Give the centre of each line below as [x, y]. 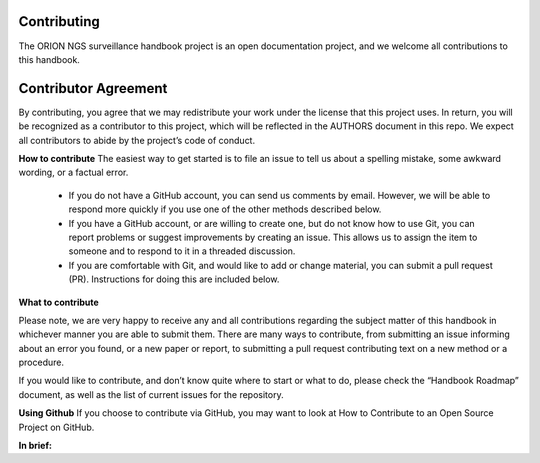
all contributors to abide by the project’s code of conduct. [136, 140]
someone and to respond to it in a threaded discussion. [182, 251]
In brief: [35, 446]
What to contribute [58, 302]
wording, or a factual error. [73, 172]
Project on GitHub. [56, 427]
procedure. [41, 362]
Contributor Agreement [93, 88]
